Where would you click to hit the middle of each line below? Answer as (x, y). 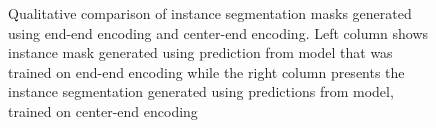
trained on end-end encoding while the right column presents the (206, 71)
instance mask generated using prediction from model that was (200, 52)
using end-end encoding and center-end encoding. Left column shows (218, 32)
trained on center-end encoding (103, 110)
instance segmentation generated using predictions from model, (201, 91)
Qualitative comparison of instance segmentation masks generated (210, 13)
